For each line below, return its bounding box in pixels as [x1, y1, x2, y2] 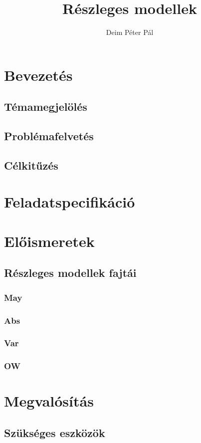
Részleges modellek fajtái [4, 265, 137, 280]
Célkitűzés [4, 157, 58, 173]
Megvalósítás [4, 391, 94, 411]
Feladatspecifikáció [4, 192, 135, 212]
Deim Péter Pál [106, 27, 154, 37]
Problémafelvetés [4, 128, 94, 144]
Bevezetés [4, 64, 73, 85]
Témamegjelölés [4, 99, 87, 114]
